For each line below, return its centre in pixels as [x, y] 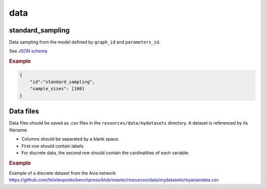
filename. [18, 130]
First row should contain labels [52, 146]
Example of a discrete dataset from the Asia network [62, 173]
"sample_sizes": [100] [57, 89]
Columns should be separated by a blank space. [70, 139]
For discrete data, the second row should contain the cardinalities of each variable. [105, 153]
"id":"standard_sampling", [63, 82]
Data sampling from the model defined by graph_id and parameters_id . [85, 42]
